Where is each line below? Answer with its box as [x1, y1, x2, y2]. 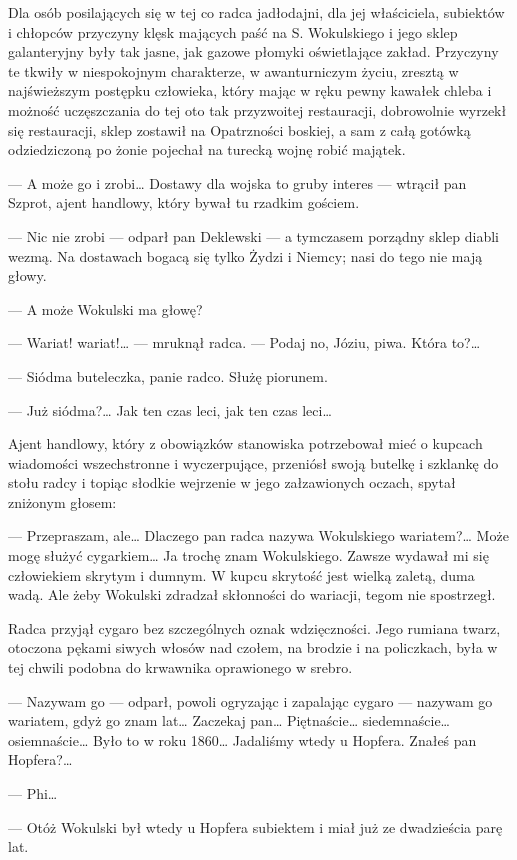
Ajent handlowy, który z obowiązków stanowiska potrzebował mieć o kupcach [8, 433, 483, 454]
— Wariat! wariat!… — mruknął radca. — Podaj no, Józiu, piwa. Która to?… [8, 332, 481, 353]
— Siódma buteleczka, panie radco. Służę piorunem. [8, 365, 328, 386]
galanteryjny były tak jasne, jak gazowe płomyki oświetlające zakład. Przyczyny [8, 41, 499, 62]
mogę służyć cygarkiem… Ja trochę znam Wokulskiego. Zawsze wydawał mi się [8, 545, 489, 566]
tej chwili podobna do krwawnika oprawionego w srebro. [8, 657, 353, 678]
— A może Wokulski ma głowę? [8, 298, 203, 319]
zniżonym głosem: [8, 491, 117, 512]
